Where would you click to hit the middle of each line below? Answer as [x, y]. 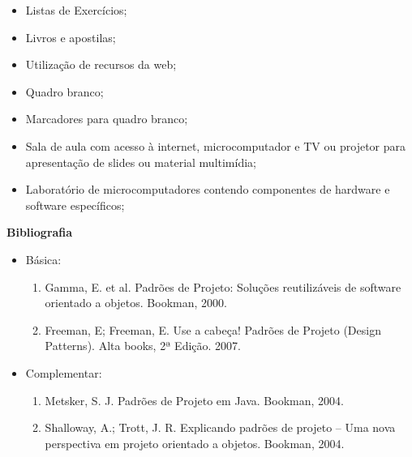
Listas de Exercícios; [76, 10]
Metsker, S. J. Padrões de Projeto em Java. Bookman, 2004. [194, 400]
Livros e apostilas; [71, 37]
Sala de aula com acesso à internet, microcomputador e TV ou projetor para [215, 145]
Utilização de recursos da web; [101, 64]
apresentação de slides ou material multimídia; [141, 162]
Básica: [43, 259]
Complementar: [64, 372]
